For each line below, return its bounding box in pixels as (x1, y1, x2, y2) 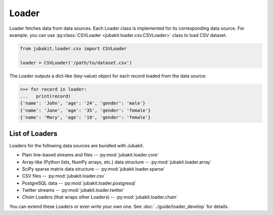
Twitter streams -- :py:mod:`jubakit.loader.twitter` (22, 187, 125, 193)
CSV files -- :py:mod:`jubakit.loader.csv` (22, 173, 106, 179)
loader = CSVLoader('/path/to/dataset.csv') (20, 60, 132, 66)
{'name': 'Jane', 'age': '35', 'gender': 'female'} (20, 107, 151, 113)
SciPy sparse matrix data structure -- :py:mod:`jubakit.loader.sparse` (22, 166, 165, 172)
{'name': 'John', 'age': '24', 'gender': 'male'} (20, 100, 146, 106)
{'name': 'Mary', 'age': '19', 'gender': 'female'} (20, 115, 151, 121)
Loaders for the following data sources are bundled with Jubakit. (9, 142, 144, 148)
